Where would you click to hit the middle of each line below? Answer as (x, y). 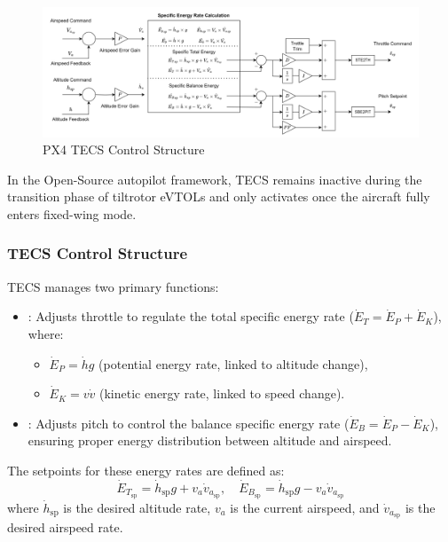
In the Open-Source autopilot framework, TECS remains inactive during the (215, 179)
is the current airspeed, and (305, 507)
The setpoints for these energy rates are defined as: (146, 470)
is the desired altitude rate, (137, 507)
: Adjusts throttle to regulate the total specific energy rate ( (191, 316)
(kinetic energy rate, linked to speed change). (222, 393)
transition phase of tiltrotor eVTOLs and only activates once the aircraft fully (219, 196)
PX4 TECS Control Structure (124, 149)
